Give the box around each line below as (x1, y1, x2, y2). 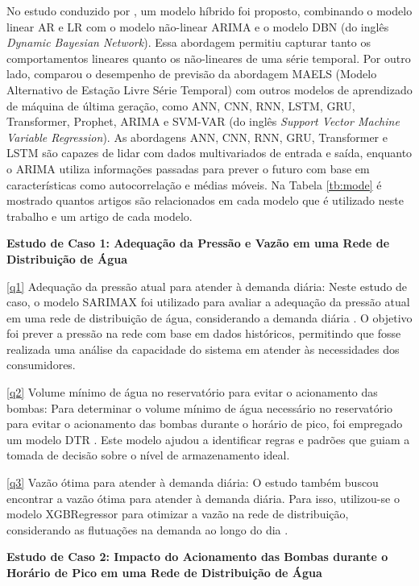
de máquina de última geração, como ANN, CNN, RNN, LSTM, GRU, (6, 97, 355, 114)
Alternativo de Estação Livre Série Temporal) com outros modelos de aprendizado (6, 81, 413, 98)
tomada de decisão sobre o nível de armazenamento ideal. (6, 447, 290, 463)
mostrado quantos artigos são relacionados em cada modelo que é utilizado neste (6, 192, 404, 209)
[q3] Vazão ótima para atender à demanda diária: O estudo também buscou (6, 474, 379, 491)
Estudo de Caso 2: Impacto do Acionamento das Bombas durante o (6, 548, 388, 565)
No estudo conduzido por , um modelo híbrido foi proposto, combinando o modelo (6, 2, 413, 19)
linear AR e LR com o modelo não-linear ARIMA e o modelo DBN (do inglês (6, 18, 389, 35)
